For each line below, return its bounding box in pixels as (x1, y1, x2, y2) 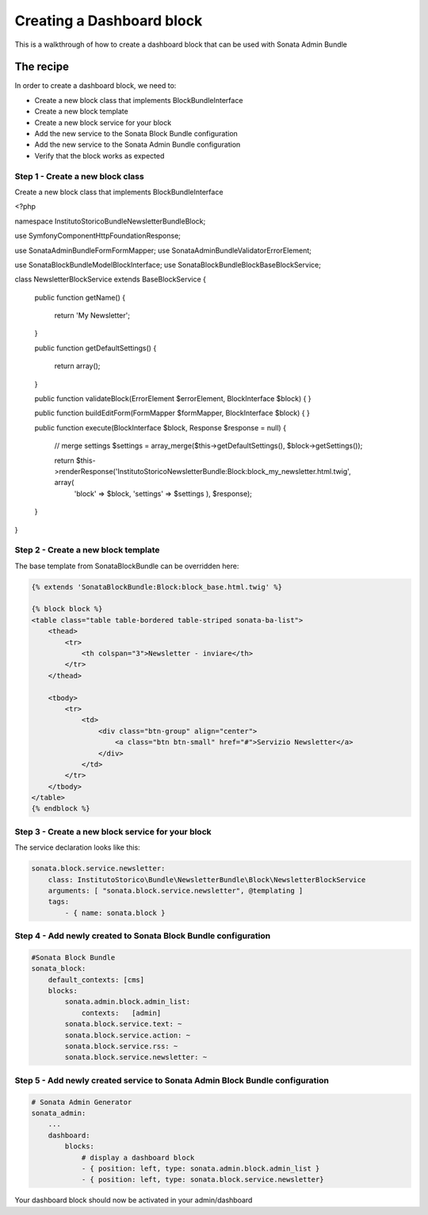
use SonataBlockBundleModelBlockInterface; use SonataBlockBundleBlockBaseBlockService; (14, 260, 321, 269)
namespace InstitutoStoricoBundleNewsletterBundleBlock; (14, 216, 206, 226)
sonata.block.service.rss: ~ (64, 1042, 178, 1051)
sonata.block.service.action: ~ (64, 1030, 190, 1040)
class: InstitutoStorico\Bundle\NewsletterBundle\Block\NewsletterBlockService (48, 875, 366, 884)
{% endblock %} (31, 804, 90, 813)
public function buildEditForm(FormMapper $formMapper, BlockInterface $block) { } (34, 408, 311, 418)
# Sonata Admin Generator (31, 1098, 132, 1106)
